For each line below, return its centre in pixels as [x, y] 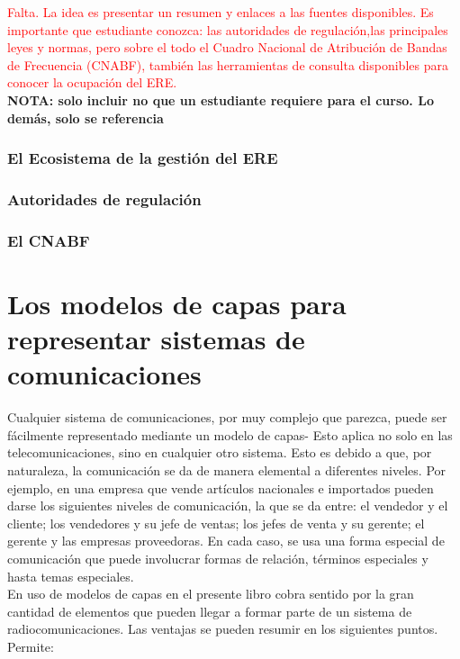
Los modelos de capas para [177, 303]
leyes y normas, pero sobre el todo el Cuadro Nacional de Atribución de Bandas [227, 47]
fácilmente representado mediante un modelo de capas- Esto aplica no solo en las [230, 434]
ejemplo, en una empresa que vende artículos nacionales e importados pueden [221, 487]
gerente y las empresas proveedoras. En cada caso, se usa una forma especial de [226, 541]
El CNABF [49, 240]
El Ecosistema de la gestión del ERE [143, 158]
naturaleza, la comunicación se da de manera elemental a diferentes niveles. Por [227, 469]
